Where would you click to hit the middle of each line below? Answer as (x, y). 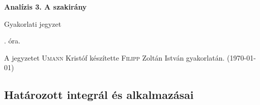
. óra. (12, 41)
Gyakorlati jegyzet (33, 23)
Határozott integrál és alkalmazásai (99, 95)
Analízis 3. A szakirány (46, 7)
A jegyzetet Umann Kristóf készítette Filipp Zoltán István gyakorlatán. (114, 57)
